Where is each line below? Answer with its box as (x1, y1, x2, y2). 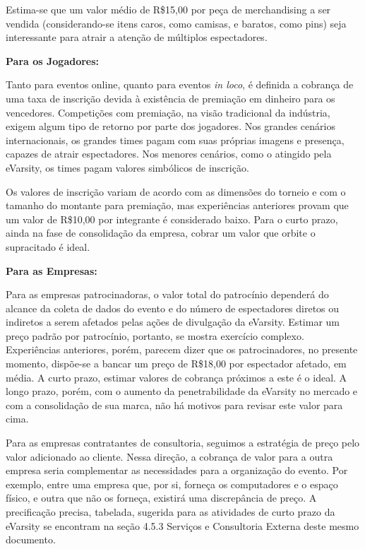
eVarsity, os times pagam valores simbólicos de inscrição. (6, 160, 249, 175)
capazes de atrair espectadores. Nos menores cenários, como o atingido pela (6, 146, 332, 161)
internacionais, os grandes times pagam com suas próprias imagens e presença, (6, 132, 345, 147)
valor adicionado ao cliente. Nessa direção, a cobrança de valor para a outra (6, 449, 333, 464)
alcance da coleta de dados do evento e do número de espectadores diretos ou (6, 300, 340, 315)
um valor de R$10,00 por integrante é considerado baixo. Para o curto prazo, (6, 211, 338, 226)
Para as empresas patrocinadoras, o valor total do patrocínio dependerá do (6, 287, 329, 302)
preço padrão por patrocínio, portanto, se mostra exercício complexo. (6, 328, 304, 343)
